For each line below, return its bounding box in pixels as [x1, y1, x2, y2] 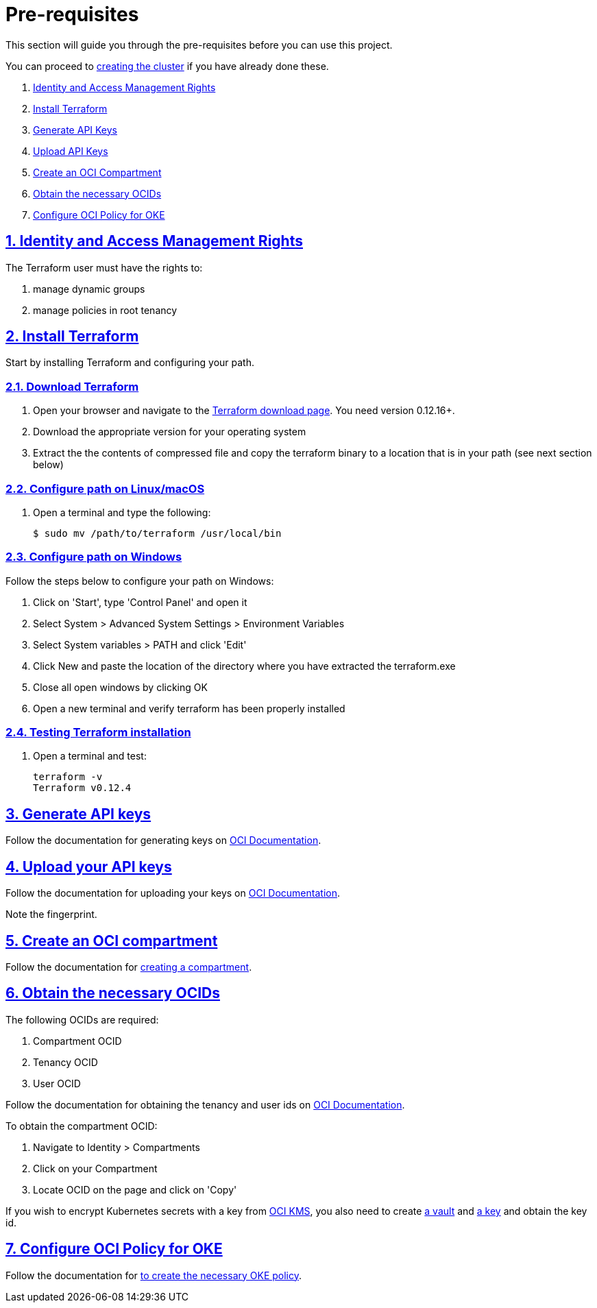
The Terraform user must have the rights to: [5, 261, 203, 274]
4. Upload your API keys [5, 858, 172, 875]
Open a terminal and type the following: [33, 506, 211, 518]
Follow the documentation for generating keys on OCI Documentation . [5, 834, 321, 847]
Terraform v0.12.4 [33, 782, 132, 794]
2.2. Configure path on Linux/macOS [5, 481, 205, 496]
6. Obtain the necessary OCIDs [5, 984, 220, 1002]
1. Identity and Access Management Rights [5, 232, 303, 250]
